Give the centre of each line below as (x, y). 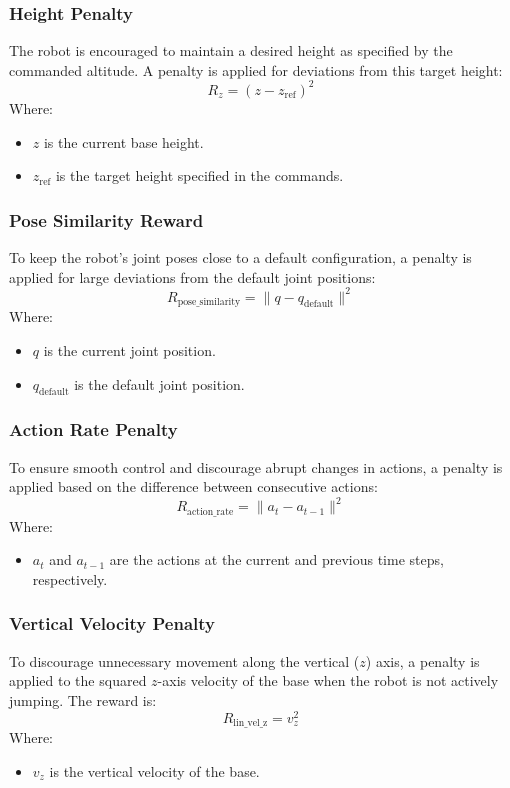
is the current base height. (123, 141)
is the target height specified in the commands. (199, 175)
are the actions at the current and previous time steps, (276, 559)
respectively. (70, 578)
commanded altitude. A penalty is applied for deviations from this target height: (256, 69)
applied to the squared (78, 680)
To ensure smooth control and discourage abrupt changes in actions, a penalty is (256, 466)
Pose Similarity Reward (106, 219)
